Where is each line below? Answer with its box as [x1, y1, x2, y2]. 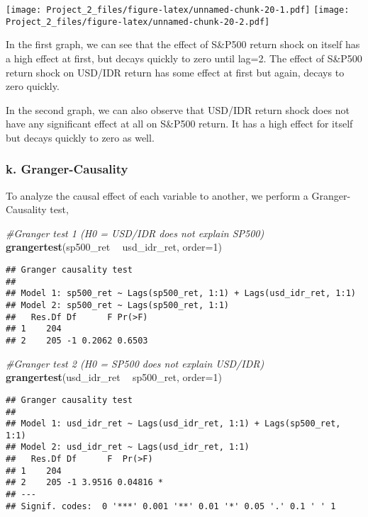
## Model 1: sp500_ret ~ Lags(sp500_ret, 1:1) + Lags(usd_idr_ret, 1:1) [6, 288, 356, 299]
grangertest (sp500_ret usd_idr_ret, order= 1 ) [6, 239, 222, 254]
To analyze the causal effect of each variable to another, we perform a [6, 188, 308, 203]
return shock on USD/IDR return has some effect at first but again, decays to [6, 64, 345, 79]
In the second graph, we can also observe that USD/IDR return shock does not [6, 102, 350, 117]
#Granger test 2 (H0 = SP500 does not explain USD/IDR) [6, 356, 264, 370]
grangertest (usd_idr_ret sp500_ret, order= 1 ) [6, 370, 222, 385]
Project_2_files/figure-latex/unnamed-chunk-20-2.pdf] [6, 16, 270, 27]
